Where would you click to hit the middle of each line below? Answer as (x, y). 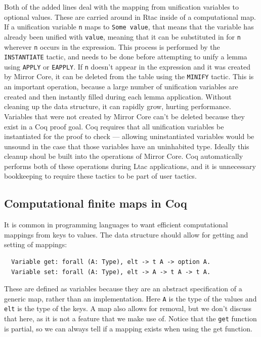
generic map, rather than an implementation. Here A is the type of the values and (130, 298)
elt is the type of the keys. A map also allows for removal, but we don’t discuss (128, 308)
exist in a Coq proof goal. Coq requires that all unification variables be (114, 126)
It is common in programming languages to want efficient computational (116, 225)
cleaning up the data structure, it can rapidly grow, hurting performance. (118, 106)
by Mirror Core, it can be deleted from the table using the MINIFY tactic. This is (129, 76)
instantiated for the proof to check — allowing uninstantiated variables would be (129, 136)
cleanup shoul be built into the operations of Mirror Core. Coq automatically (124, 156)
